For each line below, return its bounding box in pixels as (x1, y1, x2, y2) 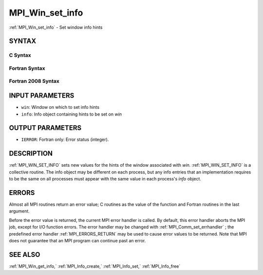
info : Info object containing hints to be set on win (21, 111, 122, 117)
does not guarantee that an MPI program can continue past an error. (9, 238, 146, 243)
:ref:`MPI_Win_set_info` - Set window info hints (9, 24, 103, 30)
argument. (9, 208, 30, 214)
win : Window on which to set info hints (21, 104, 100, 110)
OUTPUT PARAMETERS (9, 124, 82, 132)
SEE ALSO (9, 250, 40, 258)
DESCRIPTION (9, 149, 53, 158)
